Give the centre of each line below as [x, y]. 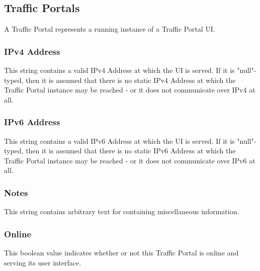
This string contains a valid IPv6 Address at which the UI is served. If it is [119, 141]
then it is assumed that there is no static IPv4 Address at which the [131, 80]
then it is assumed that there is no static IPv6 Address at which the [131, 151]
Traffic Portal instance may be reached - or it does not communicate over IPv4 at [130, 90]
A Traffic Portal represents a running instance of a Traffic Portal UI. [110, 29]
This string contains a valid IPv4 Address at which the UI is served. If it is [119, 70]
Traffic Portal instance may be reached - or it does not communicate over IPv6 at [130, 160]
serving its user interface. [43, 262]
